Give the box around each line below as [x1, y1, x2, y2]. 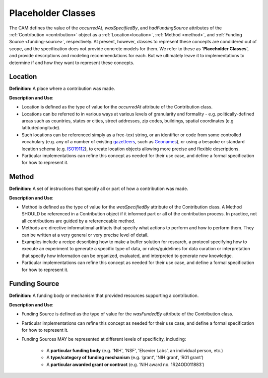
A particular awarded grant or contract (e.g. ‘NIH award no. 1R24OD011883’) [46, 361, 204, 368]
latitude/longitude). [21, 125, 61, 131]
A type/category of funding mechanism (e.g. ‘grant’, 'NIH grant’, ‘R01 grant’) [46, 355, 203, 361]
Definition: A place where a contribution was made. [9, 86, 115, 92]
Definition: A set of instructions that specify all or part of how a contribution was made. [9, 186, 189, 191]
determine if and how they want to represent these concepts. [9, 60, 134, 66]
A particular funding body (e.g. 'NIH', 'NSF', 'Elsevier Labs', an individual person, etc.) [46, 347, 223, 353]
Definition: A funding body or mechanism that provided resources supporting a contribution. [9, 292, 199, 298]
